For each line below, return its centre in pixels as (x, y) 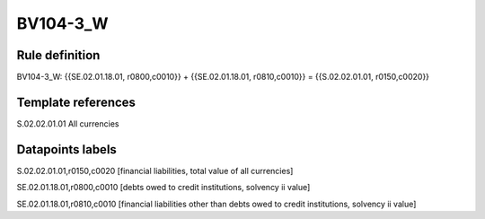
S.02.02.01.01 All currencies (68, 123)
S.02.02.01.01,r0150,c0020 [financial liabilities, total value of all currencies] (155, 171)
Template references (76, 102)
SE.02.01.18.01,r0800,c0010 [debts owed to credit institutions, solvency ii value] (163, 188)
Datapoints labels (66, 149)
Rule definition (58, 55)
